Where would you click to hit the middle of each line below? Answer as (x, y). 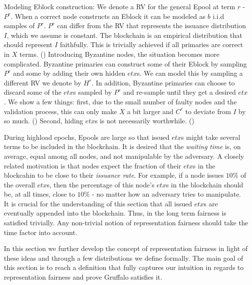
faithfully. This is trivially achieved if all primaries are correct (151, 44)
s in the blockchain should (205, 184)
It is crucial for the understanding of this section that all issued (98, 203)
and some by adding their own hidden (69, 73)
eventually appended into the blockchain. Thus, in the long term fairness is (115, 213)
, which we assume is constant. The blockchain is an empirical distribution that (125, 35)
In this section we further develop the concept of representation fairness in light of (126, 248)
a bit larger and (150, 111)
